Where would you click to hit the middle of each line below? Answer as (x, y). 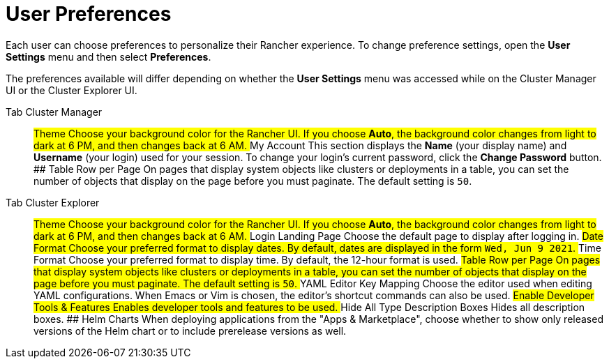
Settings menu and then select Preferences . (108, 56)
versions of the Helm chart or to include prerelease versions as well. (190, 331)
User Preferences (89, 14)
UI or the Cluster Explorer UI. (72, 90)
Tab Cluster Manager (54, 112)
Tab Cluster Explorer (53, 202)
